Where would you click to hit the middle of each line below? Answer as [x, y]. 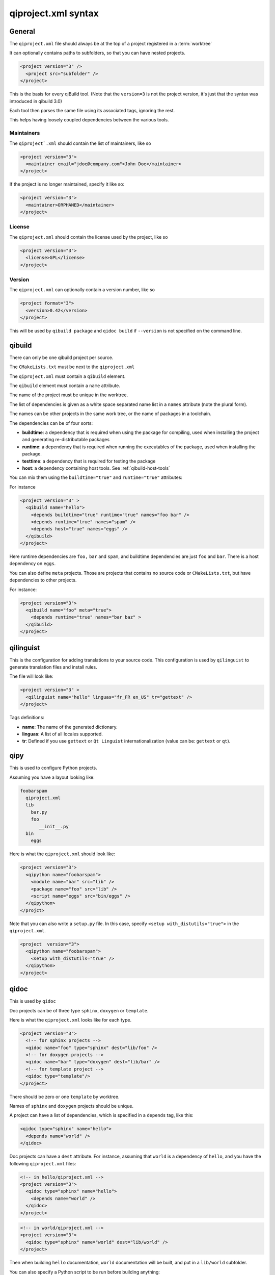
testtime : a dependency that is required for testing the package [89, 461]
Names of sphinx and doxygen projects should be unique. [72, 1106]
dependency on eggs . [33, 564]
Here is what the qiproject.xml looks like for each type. [71, 1019]
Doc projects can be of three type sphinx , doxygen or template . [79, 1010]
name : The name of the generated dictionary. [70, 727]
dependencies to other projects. [43, 580]
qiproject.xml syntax [54, 13]
